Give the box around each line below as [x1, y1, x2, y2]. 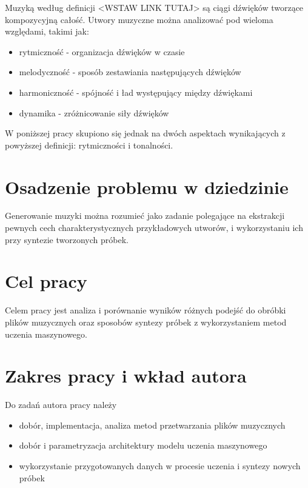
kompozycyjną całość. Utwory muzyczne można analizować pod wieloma [5, 13, 273, 25]
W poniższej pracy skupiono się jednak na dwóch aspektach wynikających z [5, 127, 286, 139]
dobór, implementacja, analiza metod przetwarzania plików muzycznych [19, 418, 286, 431]
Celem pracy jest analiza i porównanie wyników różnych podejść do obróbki [5, 304, 286, 316]
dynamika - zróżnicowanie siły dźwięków [19, 106, 169, 119]
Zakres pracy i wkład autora [5, 363, 247, 388]
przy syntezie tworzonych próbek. [5, 233, 129, 246]
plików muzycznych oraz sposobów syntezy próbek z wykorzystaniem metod [5, 315, 287, 328]
